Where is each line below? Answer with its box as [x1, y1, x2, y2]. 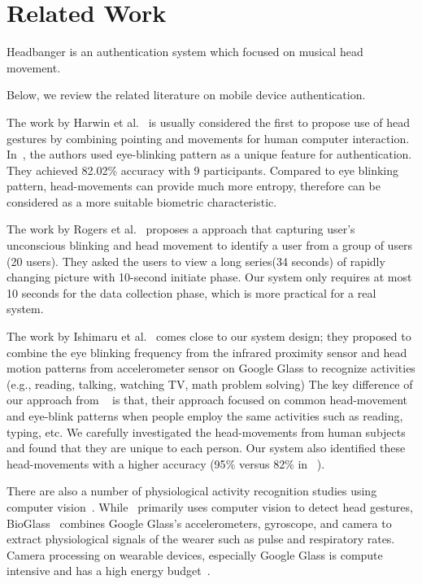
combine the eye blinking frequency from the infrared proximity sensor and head [7, 343, 407, 360]
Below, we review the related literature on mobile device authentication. [7, 86, 366, 103]
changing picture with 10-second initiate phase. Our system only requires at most [7, 268, 412, 285]
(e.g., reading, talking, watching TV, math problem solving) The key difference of [7, 375, 413, 392]
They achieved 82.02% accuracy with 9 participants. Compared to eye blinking [7, 161, 399, 178]
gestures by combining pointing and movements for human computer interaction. [7, 129, 410, 146]
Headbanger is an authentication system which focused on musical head [7, 43, 363, 60]
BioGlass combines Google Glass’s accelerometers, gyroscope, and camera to [7, 514, 392, 531]
